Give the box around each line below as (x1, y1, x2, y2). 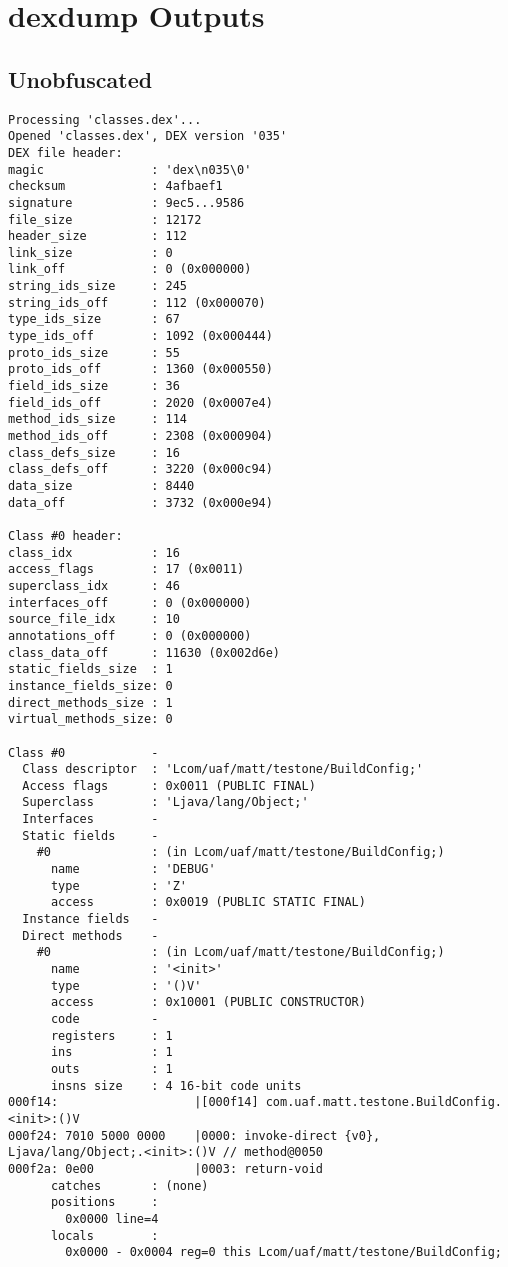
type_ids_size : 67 (8, 312, 180, 327)
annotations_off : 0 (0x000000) (8, 628, 252, 643)
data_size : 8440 (8, 479, 195, 494)
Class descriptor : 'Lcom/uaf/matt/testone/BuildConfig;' (22, 762, 424, 777)
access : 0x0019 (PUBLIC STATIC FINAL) (50, 895, 366, 910)
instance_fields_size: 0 (8, 678, 173, 693)
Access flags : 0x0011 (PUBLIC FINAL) (22, 778, 316, 793)
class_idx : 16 (8, 545, 180, 560)
